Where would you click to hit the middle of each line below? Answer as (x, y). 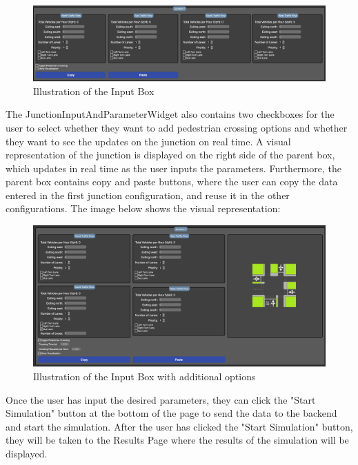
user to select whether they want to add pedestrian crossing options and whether (177, 127)
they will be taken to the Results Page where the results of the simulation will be (177, 440)
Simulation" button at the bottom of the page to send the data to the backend (171, 413)
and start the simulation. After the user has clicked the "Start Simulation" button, (179, 426)
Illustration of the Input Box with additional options (145, 376)
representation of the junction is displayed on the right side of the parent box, (170, 155)
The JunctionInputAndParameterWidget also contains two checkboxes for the (170, 114)
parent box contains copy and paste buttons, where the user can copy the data (172, 182)
